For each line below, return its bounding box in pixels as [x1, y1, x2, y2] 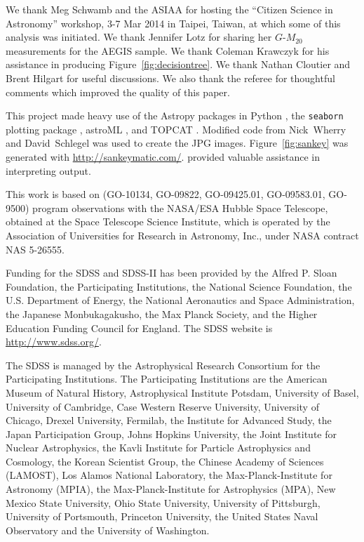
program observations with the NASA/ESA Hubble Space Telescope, [32, 200, 328, 215]
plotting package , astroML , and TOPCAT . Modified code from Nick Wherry [6, 121, 346, 136]
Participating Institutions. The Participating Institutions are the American [6, 371, 328, 386]
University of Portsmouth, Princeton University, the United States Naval [6, 509, 318, 524]
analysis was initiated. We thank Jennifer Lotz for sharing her [6, 29, 272, 44]
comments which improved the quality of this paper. [6, 84, 230, 99]
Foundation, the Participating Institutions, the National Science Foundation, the [6, 279, 352, 293]
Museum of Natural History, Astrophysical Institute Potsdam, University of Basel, [6, 385, 359, 399]
